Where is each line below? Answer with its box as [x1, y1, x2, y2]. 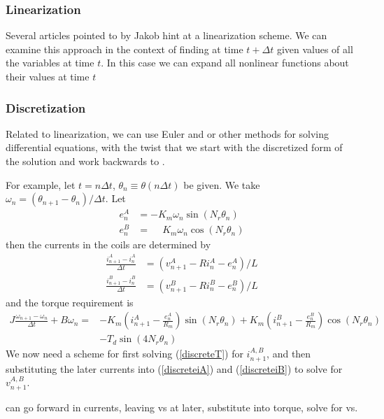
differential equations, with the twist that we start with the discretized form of [6, 140, 343, 155]
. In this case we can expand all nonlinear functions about [101, 55, 349, 70]
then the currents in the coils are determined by [6, 237, 211, 252]
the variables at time [6, 55, 94, 70]
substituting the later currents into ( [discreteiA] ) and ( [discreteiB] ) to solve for [6, 361, 343, 376]
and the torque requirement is [6, 294, 134, 309]
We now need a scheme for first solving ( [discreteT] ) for [6, 346, 243, 361]
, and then [266, 346, 311, 361]
